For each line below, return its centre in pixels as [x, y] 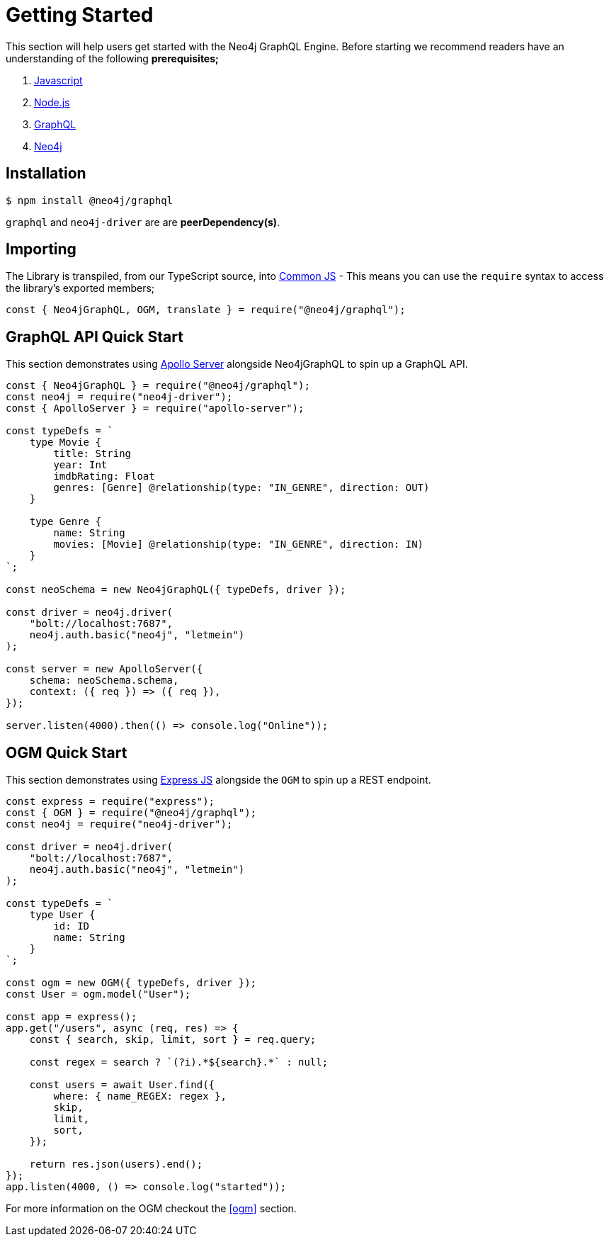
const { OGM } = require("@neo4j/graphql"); [131, 813]
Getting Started [80, 15]
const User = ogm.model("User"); [98, 994]
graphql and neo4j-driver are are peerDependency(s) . [143, 222]
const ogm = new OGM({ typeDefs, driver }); [131, 983]
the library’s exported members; [80, 288]
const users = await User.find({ [122, 1085]
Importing [41, 249]
